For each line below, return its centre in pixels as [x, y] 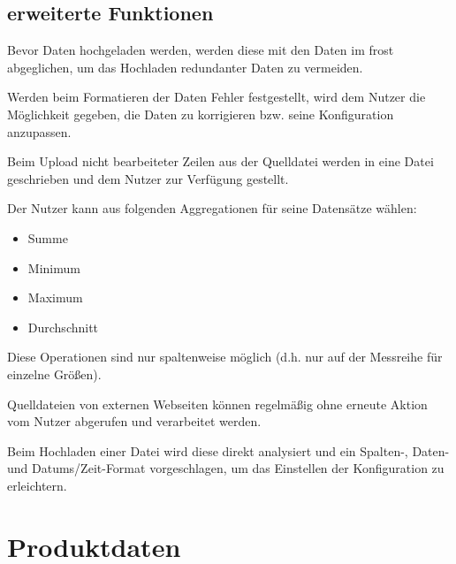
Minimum [54, 267]
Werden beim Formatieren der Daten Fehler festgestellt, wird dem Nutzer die [217, 97]
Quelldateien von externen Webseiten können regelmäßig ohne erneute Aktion [217, 404]
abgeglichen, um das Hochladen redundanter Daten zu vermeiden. [185, 67]
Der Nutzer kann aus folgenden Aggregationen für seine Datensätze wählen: [212, 208]
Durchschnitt [63, 327]
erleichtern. [37, 485]
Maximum [55, 297]
